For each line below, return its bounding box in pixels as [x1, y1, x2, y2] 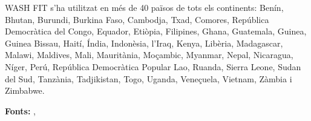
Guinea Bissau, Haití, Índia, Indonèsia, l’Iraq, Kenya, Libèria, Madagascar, [5, 36, 283, 49]
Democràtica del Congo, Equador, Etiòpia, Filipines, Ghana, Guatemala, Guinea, [5, 25, 307, 38]
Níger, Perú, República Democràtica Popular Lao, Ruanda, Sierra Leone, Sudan [5, 60, 301, 73]
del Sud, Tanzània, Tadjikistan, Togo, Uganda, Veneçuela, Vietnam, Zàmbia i [5, 72, 292, 85]
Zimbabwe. [5, 84, 45, 97]
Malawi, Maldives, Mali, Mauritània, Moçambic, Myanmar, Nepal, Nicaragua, [5, 48, 293, 61]
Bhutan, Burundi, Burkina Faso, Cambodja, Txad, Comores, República [5, 13, 269, 25]
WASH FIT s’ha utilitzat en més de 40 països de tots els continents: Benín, [5, 1, 284, 13]
